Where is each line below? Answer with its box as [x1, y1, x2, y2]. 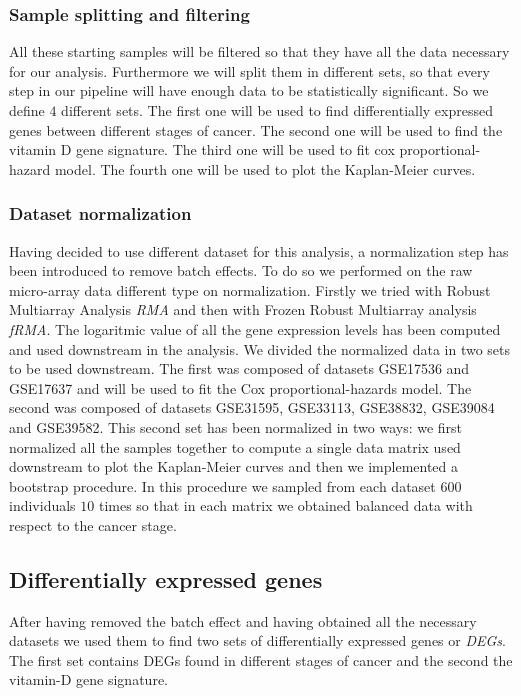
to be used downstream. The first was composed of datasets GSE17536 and [9, 358, 470, 379]
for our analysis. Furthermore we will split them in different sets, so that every [9, 60, 490, 81]
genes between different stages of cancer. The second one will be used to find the [9, 119, 503, 140]
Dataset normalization [9, 201, 192, 226]
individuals [9, 495, 76, 516]
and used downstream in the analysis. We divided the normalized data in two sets [9, 338, 511, 359]
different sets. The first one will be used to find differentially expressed [61, 100, 493, 120]
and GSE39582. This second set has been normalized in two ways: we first [9, 416, 463, 437]
